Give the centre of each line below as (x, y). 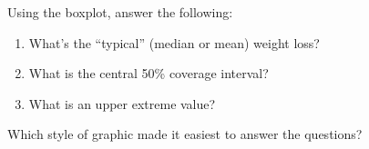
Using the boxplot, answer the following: (120, 12)
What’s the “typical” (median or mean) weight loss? (174, 42)
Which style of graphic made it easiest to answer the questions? (185, 134)
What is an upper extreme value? (122, 103)
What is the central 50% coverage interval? (149, 73)
